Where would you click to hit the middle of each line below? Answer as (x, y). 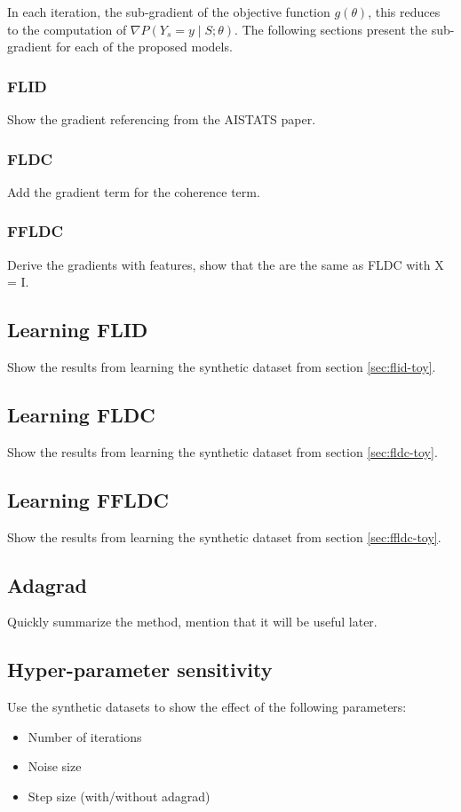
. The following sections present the (331, 29)
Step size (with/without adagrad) (119, 796)
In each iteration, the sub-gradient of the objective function (169, 12)
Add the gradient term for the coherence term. (134, 191)
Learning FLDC (81, 414)
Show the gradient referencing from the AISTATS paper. (162, 119)
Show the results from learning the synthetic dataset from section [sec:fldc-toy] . (223, 451)
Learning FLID (78, 330)
